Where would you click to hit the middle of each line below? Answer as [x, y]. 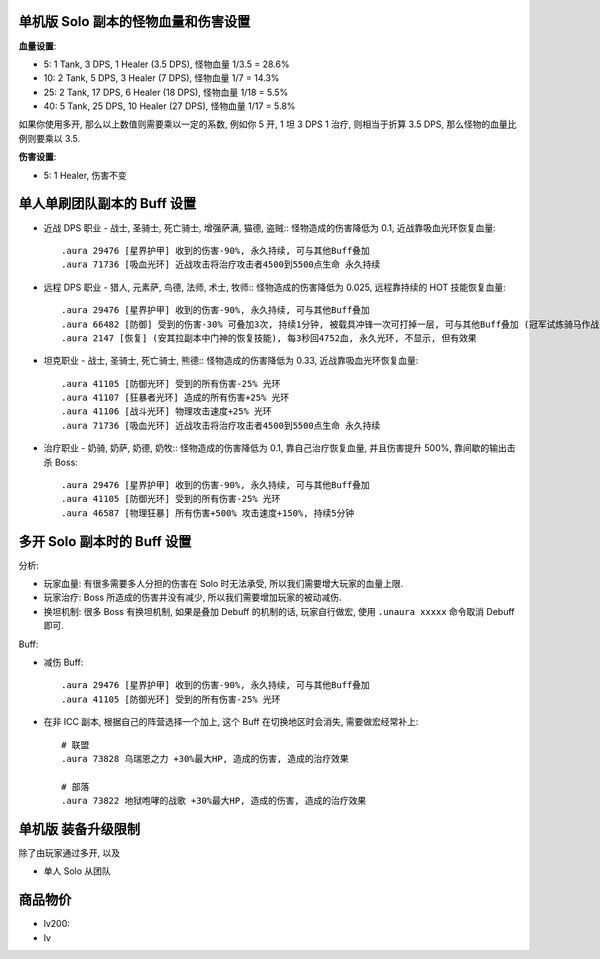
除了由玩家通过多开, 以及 [69, 853]
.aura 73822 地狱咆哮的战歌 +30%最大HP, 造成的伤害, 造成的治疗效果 [214, 801]
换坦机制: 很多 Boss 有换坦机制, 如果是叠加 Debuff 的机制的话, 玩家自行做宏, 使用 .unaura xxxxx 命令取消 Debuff [279, 611]
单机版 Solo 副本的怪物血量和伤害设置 [134, 21]
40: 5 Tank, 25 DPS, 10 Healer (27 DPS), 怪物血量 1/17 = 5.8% [169, 106]
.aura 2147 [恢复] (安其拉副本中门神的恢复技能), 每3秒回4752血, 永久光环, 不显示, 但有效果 [269, 338]
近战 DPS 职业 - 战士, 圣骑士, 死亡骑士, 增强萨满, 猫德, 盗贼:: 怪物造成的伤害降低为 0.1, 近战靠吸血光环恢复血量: [270, 227]
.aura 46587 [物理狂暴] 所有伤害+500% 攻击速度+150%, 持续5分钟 [208, 513]
